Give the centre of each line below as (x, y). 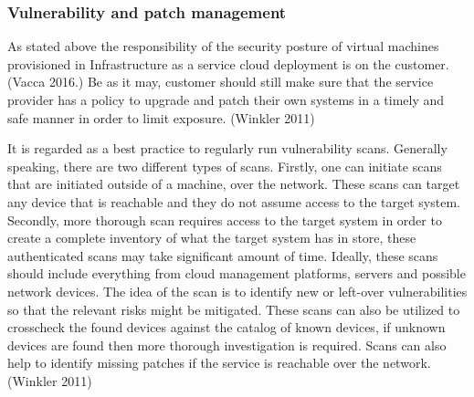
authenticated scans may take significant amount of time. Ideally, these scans (223, 255)
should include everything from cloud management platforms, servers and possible (237, 273)
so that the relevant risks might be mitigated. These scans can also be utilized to (234, 309)
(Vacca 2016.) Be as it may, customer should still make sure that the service (221, 82)
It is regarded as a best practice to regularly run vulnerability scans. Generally (227, 148)
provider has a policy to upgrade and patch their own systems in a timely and (226, 99)
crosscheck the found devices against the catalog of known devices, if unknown (226, 327)
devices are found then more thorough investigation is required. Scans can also (227, 345)
